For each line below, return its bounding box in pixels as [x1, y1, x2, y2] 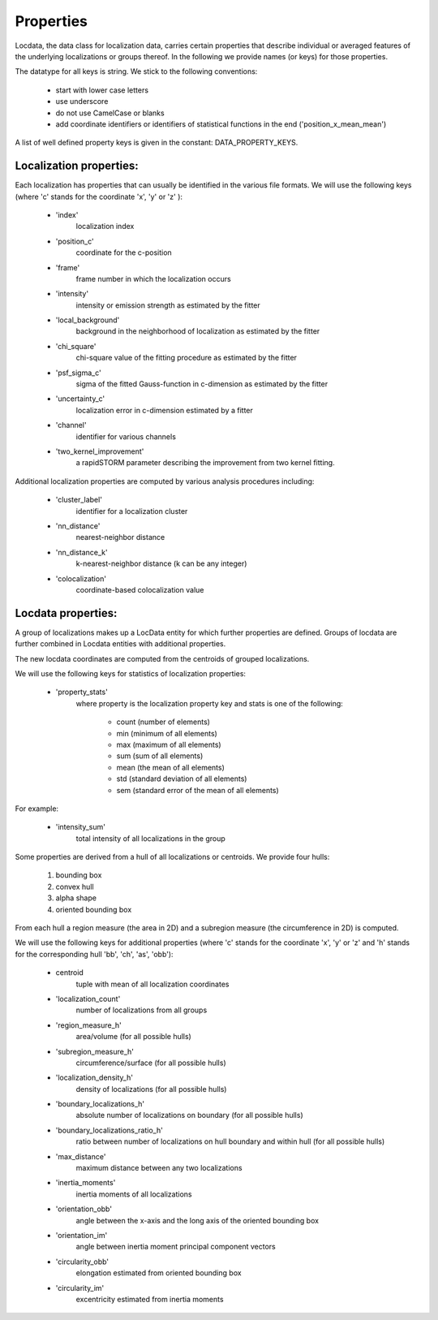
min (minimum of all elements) [116, 728, 218, 738]
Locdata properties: [15, 606, 118, 620]
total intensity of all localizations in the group [75, 833, 226, 843]
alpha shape [55, 893, 97, 903]
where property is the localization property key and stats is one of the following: [75, 698, 344, 708]
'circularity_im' [55, 1283, 105, 1292]
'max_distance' [55, 1151, 106, 1161]
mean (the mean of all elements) [116, 762, 225, 772]
